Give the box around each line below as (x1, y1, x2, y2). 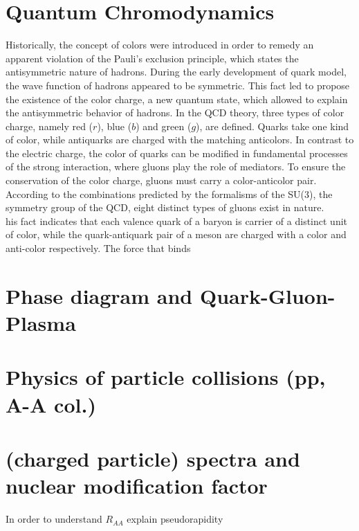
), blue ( (97, 118, 132, 133)
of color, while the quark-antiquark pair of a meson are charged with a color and (6, 227, 347, 242)
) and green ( (136, 118, 192, 133)
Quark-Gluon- (199, 281, 335, 309)
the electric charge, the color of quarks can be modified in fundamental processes (6, 145, 348, 160)
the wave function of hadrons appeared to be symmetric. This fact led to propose (6, 78, 350, 92)
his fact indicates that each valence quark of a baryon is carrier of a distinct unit (6, 213, 348, 228)
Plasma (6, 309, 76, 336)
